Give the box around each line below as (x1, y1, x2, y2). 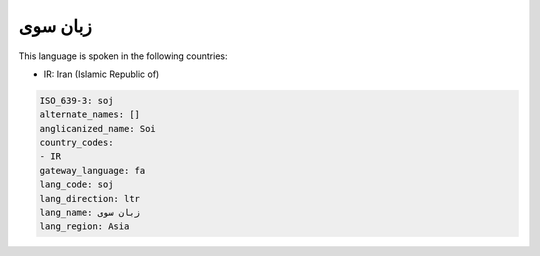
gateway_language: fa (39, 165, 146, 176)
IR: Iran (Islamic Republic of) (43, 68, 160, 80)
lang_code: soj (39, 179, 114, 190)
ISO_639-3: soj (39, 95, 114, 106)
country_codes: (39, 137, 114, 149)
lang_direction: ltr (39, 193, 140, 204)
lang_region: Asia (39, 221, 130, 232)
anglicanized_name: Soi (39, 123, 157, 134)
